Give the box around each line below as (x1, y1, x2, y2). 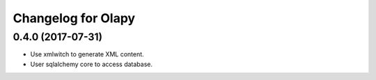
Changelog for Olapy (13, 10, 136, 26)
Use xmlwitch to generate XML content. (30, 50, 144, 58)
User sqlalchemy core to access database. (30, 60, 153, 68)
